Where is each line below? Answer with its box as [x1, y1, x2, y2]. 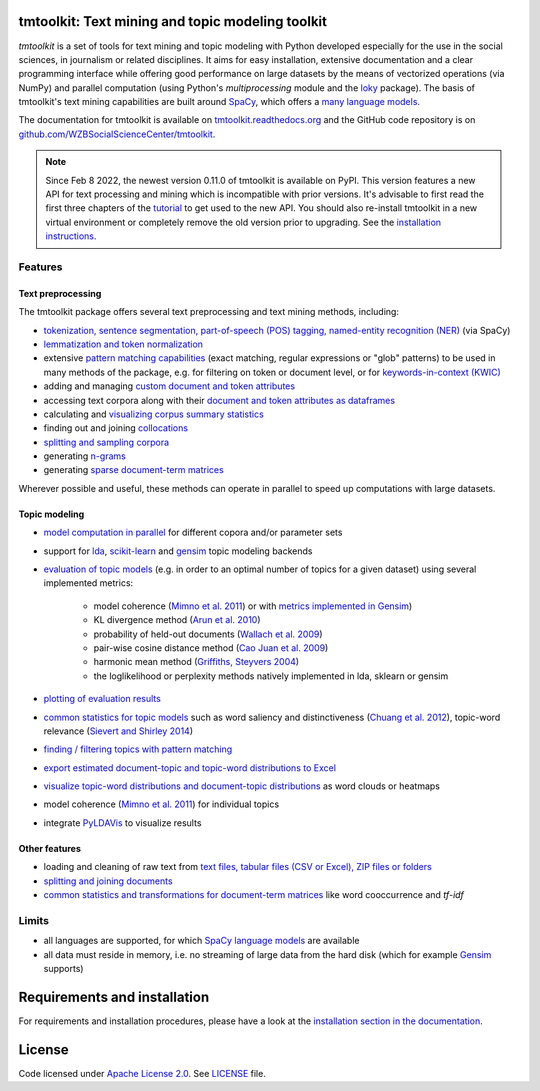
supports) [43, 962, 84, 974]
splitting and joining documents [43, 875, 174, 887]
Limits [18, 913, 50, 927]
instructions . [45, 230, 97, 242]
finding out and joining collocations [43, 422, 189, 434]
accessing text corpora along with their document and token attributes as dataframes [43, 394, 395, 406]
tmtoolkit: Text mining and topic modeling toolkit [18, 13, 327, 30]
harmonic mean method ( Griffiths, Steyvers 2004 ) [93, 656, 300, 668]
